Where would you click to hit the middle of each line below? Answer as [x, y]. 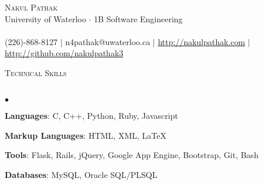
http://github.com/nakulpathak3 [64, 53]
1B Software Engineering [138, 18]
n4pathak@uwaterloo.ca [108, 41]
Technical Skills [36, 72]
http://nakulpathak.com [201, 41]
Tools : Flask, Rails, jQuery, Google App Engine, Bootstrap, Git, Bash [132, 155]
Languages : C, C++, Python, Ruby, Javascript [91, 116]
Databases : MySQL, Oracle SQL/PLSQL [81, 174]
